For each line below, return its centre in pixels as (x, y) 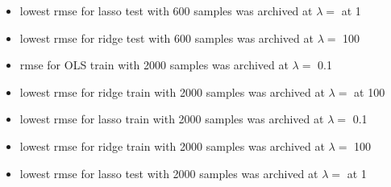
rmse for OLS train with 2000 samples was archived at (154, 65)
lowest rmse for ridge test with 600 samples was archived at (166, 37)
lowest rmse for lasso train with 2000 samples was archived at (172, 119)
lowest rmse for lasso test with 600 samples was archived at (166, 10)
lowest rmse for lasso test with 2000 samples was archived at (169, 173)
